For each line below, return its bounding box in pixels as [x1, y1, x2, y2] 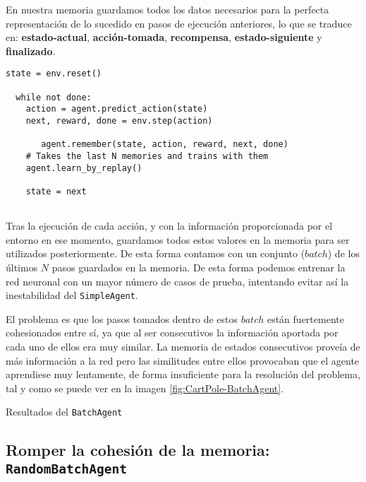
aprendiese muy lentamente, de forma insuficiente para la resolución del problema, [6, 367, 360, 382]
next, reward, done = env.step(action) [25, 116, 213, 126]
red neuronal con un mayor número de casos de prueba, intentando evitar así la [6, 274, 349, 288]
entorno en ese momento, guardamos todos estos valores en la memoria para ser [6, 232, 350, 247]
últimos [6, 260, 38, 275]
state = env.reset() [6, 69, 102, 79]
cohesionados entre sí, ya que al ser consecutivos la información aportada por [6, 325, 338, 340]
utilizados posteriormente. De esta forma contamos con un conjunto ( [6, 246, 305, 261]
